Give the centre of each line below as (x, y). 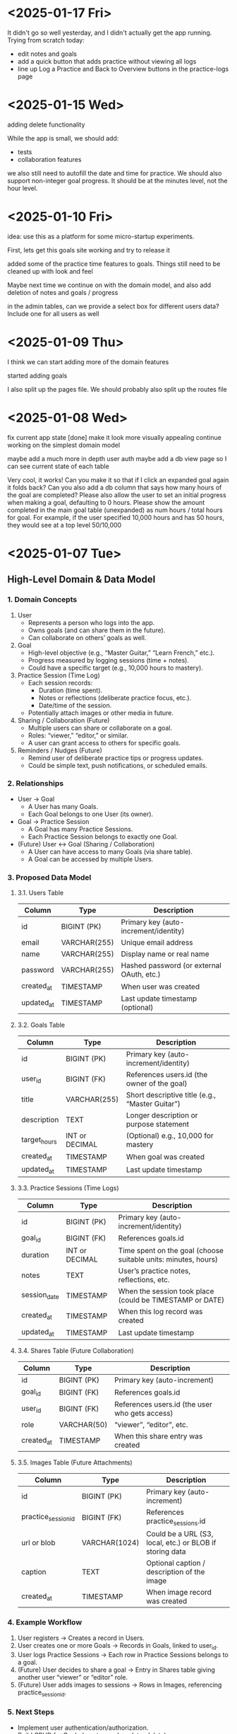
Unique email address (157, 943)
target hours (39, 1140)
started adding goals (37, 376)
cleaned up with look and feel (50, 271)
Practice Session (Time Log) (59, 675)
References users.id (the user (163, 1404)
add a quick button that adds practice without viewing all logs (107, 61)
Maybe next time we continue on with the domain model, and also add (109, 285)
